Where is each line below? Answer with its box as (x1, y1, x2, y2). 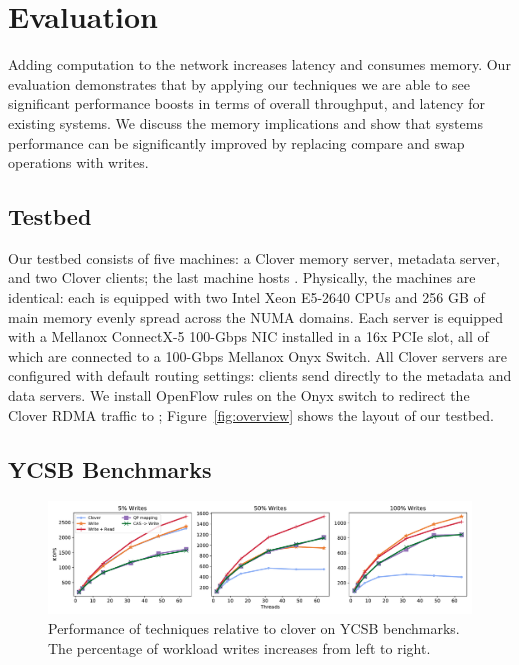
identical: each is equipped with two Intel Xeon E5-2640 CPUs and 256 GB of (8, 287, 485, 308)
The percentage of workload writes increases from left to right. (48, 637, 431, 658)
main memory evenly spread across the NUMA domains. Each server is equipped (8, 306, 504, 327)
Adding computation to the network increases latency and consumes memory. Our (8, 54, 511, 75)
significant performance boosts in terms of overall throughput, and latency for (8, 93, 485, 114)
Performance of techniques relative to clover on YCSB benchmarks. (48, 618, 460, 639)
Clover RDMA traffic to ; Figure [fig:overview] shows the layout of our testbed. (8, 404, 494, 425)
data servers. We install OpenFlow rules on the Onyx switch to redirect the (8, 385, 470, 406)
